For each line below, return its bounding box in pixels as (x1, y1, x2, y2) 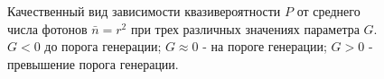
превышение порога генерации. (7, 54, 179, 73)
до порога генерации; (44, 37, 162, 56)
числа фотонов (7, 19, 88, 38)
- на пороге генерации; (202, 37, 327, 56)
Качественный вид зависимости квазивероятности (7, 2, 281, 20)
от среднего (296, 2, 361, 20)
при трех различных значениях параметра (130, 19, 360, 38)
